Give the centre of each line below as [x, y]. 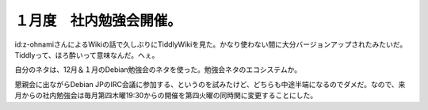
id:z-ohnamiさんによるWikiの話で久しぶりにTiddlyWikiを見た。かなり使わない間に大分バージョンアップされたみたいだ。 [211, 44]
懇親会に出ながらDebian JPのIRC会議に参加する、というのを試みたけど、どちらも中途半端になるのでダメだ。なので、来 [210, 84]
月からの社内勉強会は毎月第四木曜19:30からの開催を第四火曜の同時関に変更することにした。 [166, 96]
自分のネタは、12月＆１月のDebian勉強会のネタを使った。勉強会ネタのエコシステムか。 [158, 70]
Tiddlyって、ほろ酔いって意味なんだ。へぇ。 [87, 55]
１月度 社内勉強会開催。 [98, 21]
